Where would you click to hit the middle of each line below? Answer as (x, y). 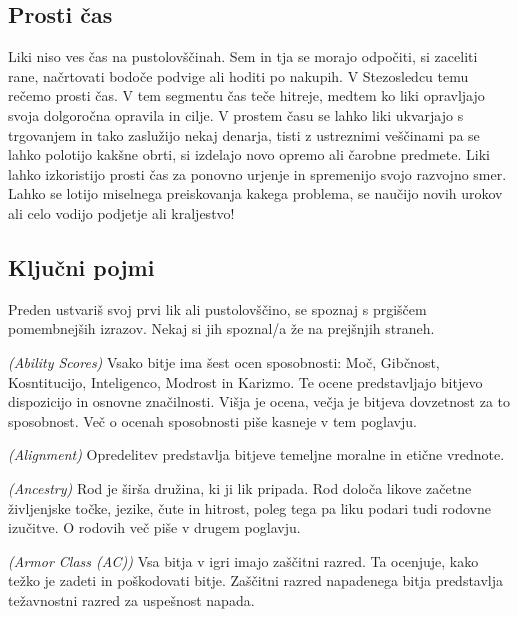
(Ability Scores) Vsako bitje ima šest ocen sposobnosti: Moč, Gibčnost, (224, 361)
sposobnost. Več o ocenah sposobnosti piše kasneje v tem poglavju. (212, 420)
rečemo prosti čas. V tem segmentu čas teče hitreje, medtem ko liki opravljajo (246, 95)
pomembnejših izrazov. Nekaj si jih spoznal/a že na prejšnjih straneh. (221, 328)
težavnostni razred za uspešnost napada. (131, 599)
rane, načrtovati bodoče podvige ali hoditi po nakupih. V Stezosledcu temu (238, 75)
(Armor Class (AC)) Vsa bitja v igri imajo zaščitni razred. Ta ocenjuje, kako (243, 560)
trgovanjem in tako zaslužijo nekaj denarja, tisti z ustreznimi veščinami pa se (244, 134)
